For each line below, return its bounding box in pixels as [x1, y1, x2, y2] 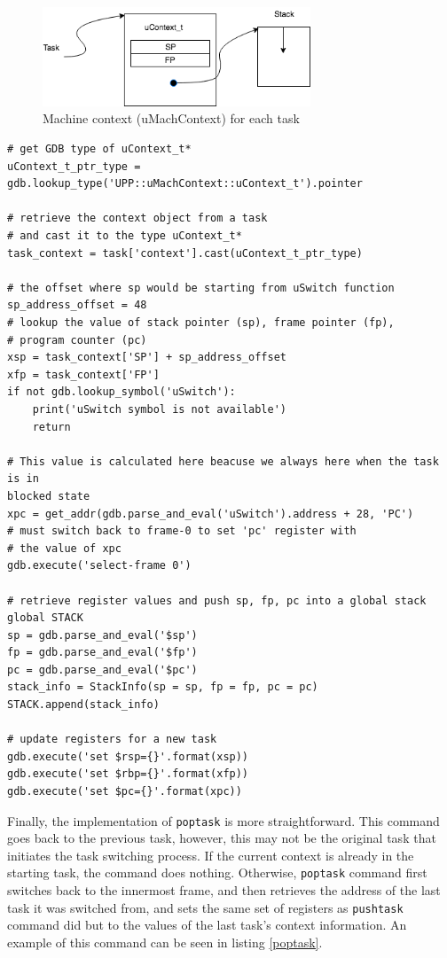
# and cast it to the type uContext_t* [7, 230, 242, 243]
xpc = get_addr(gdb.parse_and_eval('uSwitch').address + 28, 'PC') [7, 507, 414, 520]
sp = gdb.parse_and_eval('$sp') [7, 628, 198, 642]
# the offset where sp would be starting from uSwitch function [7, 281, 395, 294]
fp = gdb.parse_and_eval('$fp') [7, 646, 198, 659]
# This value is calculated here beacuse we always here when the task [7, 455, 439, 468]
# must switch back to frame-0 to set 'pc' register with [7, 525, 357, 538]
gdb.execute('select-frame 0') [7, 559, 192, 572]
